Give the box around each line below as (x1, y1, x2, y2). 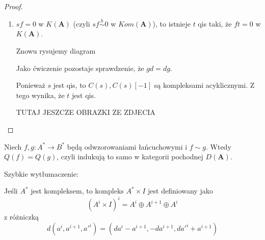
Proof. (4, 1, 23, 11)
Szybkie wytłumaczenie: (4, 168, 78, 179)
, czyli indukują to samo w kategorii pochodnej (57, 151, 203, 162)
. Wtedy (206, 141, 231, 152)
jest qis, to (53, 80, 86, 90)
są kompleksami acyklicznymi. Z (154, 80, 255, 90)
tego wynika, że (16, 89, 65, 100)
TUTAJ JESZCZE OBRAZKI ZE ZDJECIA (16, 107, 155, 117)
